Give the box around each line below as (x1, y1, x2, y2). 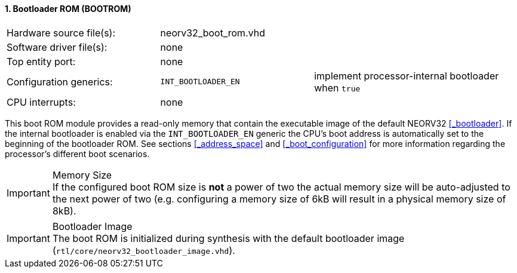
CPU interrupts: (7, 96, 76, 108)
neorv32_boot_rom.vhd (160, 26, 266, 39)
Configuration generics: (7, 75, 113, 88)
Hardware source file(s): (7, 26, 116, 39)
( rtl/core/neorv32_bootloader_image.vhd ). (52, 244, 235, 256)
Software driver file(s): (7, 41, 107, 53)
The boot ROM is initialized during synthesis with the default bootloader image (52, 232, 405, 244)
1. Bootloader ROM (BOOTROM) (5, 4, 131, 14)
